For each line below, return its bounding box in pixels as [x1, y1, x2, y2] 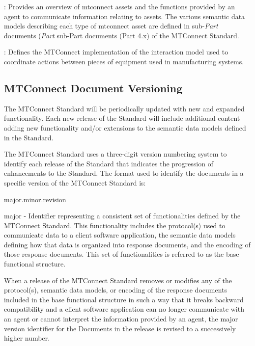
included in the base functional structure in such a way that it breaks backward [4, 294, 244, 304]
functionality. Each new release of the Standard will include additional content [4, 113, 240, 123]
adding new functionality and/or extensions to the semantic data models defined [4, 122, 246, 133]
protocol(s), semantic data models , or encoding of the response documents [4, 285, 227, 295]
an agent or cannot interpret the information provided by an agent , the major [4, 314, 238, 324]
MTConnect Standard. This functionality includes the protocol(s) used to [4, 220, 226, 230]
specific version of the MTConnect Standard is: [4, 177, 146, 187]
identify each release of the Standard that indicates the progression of [4, 158, 213, 168]
